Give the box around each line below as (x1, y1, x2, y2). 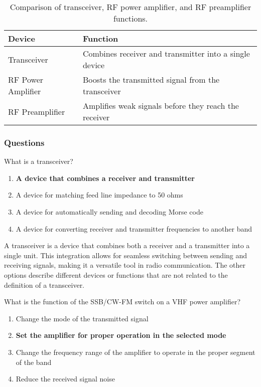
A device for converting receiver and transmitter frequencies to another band (16, 223, 252, 234)
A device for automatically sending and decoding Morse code (16, 207, 203, 217)
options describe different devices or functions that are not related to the (4, 269, 228, 280)
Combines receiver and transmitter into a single (82, 48, 250, 59)
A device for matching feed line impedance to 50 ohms (16, 189, 183, 200)
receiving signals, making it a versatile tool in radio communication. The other (4, 260, 246, 270)
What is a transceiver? (4, 156, 73, 166)
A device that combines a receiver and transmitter (16, 172, 195, 183)
